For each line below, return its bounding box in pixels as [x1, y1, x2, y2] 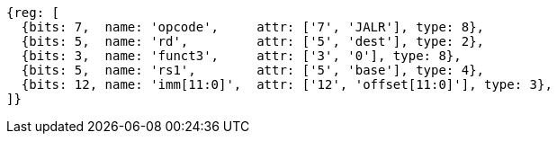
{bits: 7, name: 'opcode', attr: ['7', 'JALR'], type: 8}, [21, 20, 485, 34]
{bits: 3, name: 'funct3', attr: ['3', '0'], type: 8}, [21, 48, 462, 63]
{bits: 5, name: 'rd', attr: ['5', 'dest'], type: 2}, [21, 34, 485, 48]
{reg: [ [6, 5, 60, 20]
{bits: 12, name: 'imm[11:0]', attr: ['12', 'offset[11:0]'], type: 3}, [21, 77, 553, 92]
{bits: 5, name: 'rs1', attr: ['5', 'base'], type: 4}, [21, 63, 485, 77]
